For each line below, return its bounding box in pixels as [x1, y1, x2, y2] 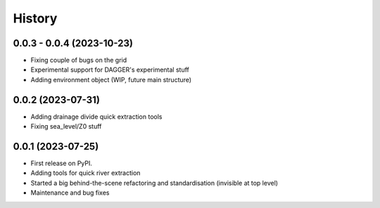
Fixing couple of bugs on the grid [30, 56, 127, 65]
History [13, 11, 58, 26]
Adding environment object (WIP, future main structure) [30, 75, 192, 84]
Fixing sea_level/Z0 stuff [30, 122, 102, 131]
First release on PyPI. [30, 159, 93, 168]
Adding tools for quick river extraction [30, 169, 141, 177]
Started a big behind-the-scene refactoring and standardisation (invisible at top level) [30, 178, 278, 187]
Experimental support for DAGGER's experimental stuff [30, 65, 189, 74]
